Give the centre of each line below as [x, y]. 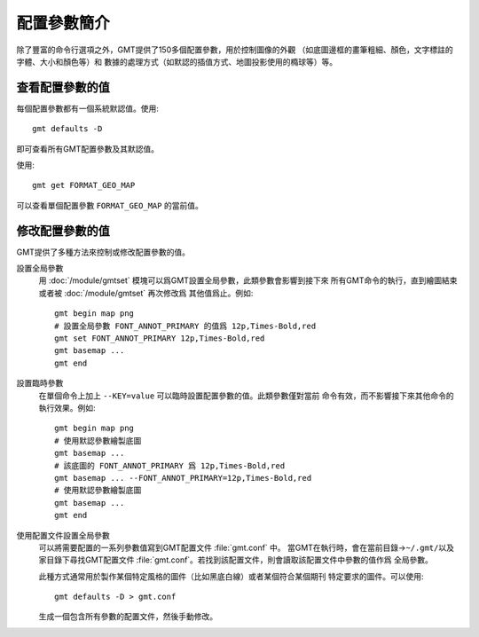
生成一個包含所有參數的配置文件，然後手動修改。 [128, 617]
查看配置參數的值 [63, 87]
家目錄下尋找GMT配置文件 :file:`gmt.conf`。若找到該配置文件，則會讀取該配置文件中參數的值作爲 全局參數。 [236, 560]
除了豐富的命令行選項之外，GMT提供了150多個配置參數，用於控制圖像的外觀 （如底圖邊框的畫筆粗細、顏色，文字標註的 [235, 50]
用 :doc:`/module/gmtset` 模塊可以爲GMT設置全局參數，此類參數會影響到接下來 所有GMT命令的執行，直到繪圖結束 [248, 280]
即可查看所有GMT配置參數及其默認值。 [88, 149]
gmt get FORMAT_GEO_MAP [84, 185]
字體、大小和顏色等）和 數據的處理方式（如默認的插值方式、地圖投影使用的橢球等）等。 [177, 61]
